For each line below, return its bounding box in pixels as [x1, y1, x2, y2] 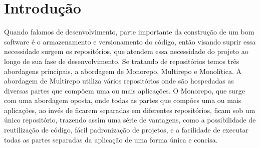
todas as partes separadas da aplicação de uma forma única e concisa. [4, 134, 218, 144]
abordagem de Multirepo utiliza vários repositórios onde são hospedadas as [4, 75, 234, 86]
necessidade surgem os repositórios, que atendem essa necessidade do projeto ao [4, 46, 248, 56]
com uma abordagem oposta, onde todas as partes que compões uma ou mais [4, 95, 241, 105]
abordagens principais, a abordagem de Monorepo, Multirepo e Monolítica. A [4, 65, 242, 76]
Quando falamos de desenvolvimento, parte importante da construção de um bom [4, 26, 254, 37]
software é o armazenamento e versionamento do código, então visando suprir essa [4, 36, 256, 46]
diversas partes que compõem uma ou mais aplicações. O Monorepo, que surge [4, 85, 245, 95]
